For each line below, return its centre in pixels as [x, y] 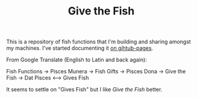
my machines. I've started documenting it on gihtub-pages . [80, 48]
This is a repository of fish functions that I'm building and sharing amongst [98, 42]
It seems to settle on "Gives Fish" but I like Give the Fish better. [84, 90]
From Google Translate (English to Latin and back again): [77, 60]
